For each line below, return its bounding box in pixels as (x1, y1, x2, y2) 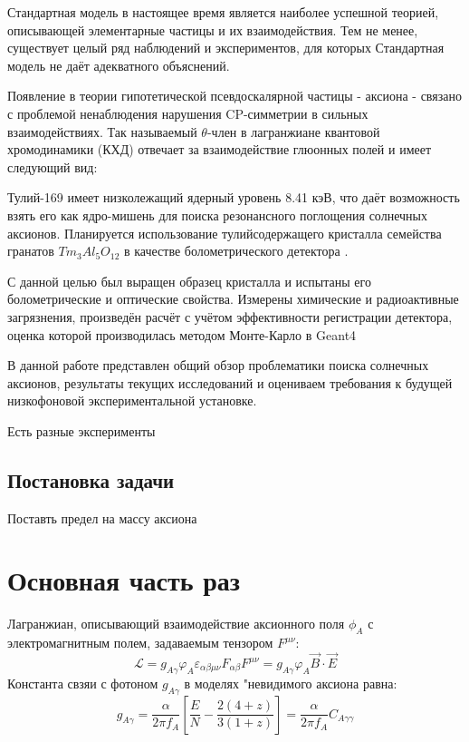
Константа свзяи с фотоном (7, 673, 158, 692)
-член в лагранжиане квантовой (206, 122, 380, 141)
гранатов (7, 241, 54, 260)
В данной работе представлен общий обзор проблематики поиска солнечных (7, 356, 429, 375)
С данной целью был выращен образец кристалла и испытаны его (7, 271, 371, 290)
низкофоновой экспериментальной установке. (7, 391, 257, 410)
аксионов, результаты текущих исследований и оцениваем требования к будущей (7, 373, 453, 392)
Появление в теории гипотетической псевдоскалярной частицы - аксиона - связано (7, 86, 462, 105)
